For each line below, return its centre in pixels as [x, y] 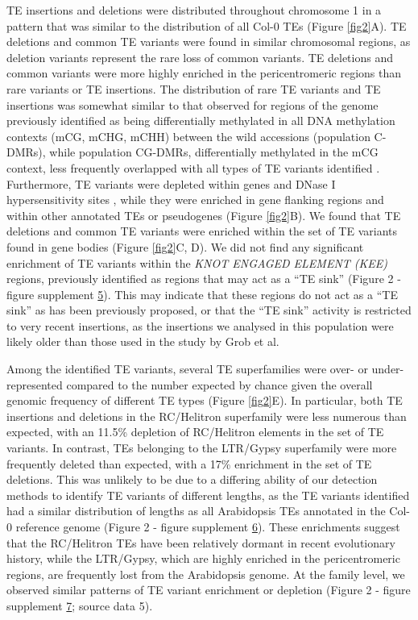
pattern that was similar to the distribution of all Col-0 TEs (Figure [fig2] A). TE [207, 25]
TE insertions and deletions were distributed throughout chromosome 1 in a [194, 10]
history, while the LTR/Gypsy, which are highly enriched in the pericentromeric [203, 558]
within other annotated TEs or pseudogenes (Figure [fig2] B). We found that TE [204, 215]
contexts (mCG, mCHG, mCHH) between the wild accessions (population [188, 136]
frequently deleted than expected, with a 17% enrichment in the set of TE [189, 463]
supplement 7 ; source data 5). [80, 605]
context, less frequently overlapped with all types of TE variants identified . [193, 167]
